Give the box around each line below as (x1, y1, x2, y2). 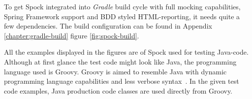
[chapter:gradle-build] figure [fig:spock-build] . (4, 30, 139, 40)
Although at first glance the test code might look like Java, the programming (4, 56, 237, 66)
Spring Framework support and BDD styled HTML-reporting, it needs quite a (4, 11, 240, 21)
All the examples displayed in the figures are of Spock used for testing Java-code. (4, 47, 249, 57)
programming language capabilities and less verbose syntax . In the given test (4, 76, 239, 86)
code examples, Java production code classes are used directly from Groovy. (4, 85, 233, 96)
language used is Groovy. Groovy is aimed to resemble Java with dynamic (4, 66, 227, 76)
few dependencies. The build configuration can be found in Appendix (4, 21, 212, 31)
